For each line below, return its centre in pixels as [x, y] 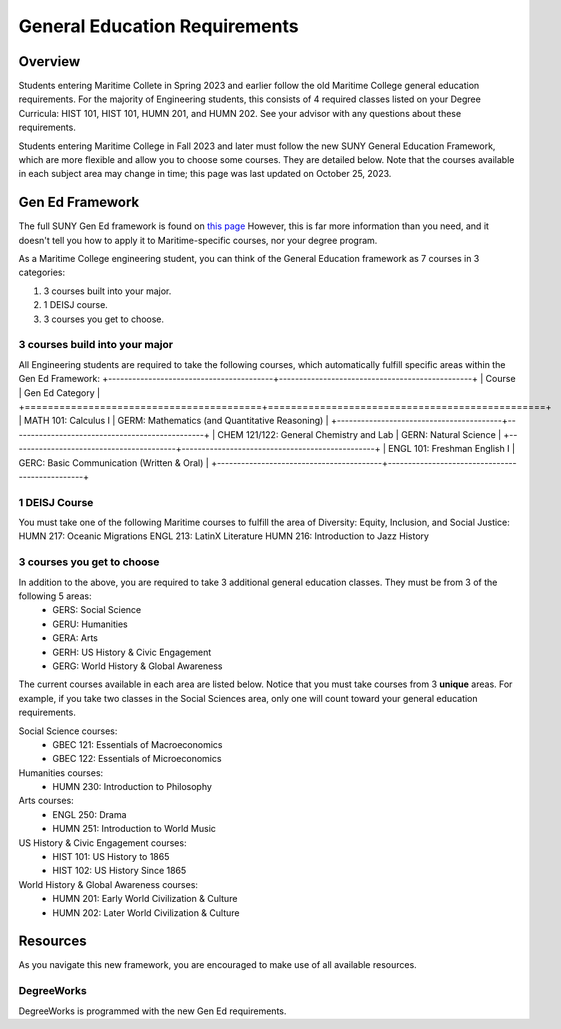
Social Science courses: [68, 731]
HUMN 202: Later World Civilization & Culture [146, 912]
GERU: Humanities [90, 624]
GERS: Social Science [97, 610]
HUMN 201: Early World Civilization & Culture [145, 899]
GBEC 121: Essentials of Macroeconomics [137, 744]
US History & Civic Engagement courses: [102, 842]
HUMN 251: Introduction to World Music [134, 829]
